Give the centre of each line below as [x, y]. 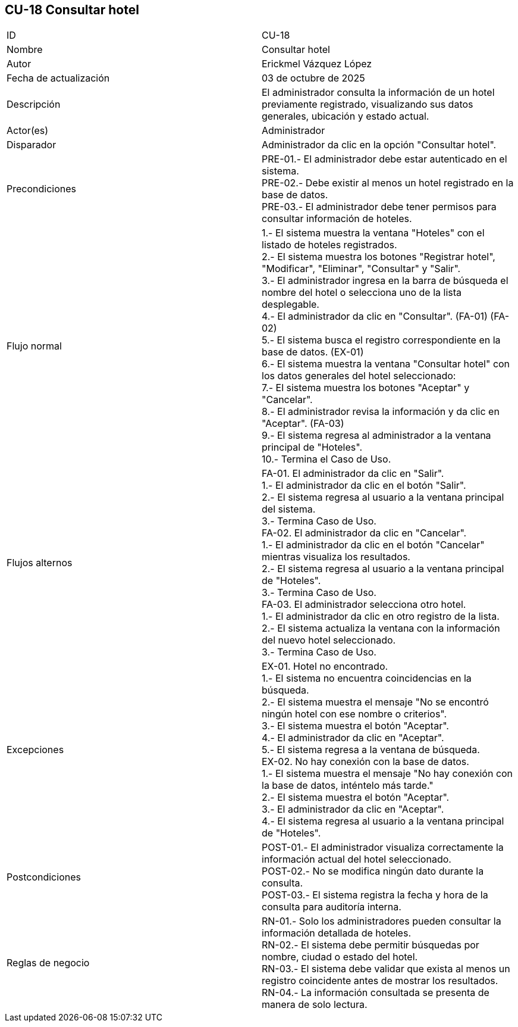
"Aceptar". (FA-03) [303, 424]
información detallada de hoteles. [336, 933]
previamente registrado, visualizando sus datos [368, 104]
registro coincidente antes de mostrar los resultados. [380, 981]
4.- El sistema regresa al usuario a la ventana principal [383, 821]
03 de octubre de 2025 [313, 78]
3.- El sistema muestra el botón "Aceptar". [355, 726]
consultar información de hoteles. [337, 219]
